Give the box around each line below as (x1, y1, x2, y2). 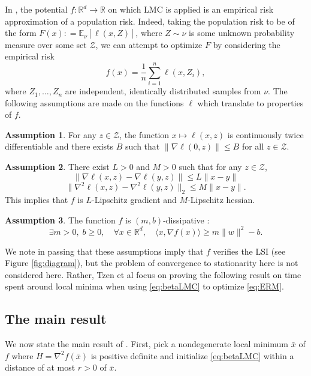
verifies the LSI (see (213, 244, 286, 257)
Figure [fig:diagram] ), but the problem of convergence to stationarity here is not (5, 256, 298, 269)
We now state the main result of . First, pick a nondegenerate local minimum (5, 338, 289, 350)
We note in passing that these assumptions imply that (5, 244, 204, 257)
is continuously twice (227, 128, 304, 141)
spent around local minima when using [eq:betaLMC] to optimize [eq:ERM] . (5, 280, 284, 293)
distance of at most (5, 361, 76, 374)
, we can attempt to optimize (95, 38, 203, 50)
